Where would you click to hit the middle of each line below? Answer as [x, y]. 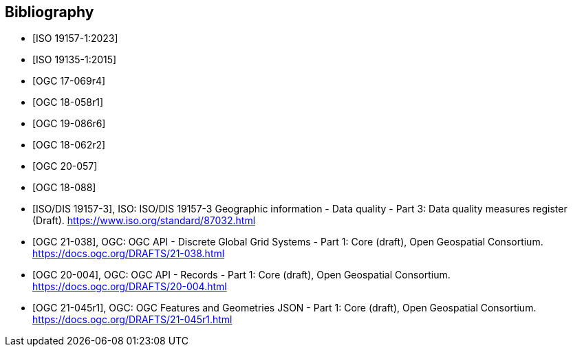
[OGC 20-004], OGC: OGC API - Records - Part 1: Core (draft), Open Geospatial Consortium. [241, 275]
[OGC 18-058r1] [68, 102]
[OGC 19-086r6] [69, 124]
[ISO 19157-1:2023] [75, 38]
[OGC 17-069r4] [69, 81]
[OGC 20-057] [65, 166]
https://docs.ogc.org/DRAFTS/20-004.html [130, 287]
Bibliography [50, 12]
